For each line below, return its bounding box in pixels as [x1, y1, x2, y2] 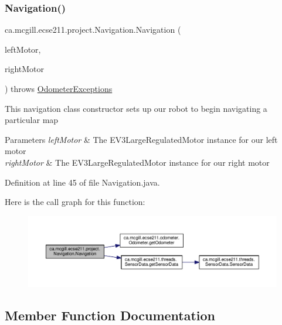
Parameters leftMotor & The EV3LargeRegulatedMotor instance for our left [5, 133, 278, 145]
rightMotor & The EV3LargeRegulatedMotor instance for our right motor [5, 156, 270, 168]
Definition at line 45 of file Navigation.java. [5, 176, 160, 188]
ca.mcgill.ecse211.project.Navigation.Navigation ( [5, 23, 181, 36]
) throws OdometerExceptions [5, 83, 113, 94]
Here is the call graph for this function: [5, 196, 145, 208]
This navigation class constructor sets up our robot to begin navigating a [5, 102, 267, 114]
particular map [5, 114, 59, 126]
